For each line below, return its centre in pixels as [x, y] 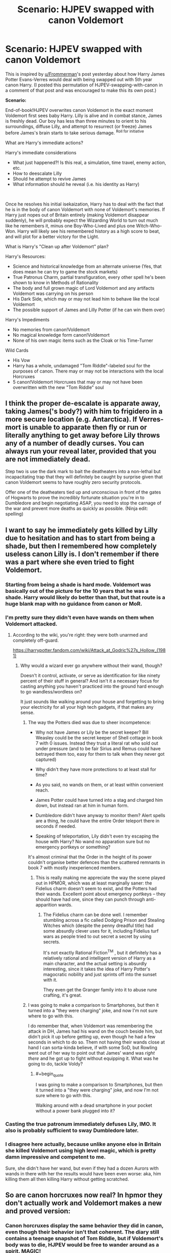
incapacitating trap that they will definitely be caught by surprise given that [84, 477]
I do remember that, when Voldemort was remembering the [90, 1026]
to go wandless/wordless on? [51, 692]
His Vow [21, 360]
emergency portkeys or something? [73, 847]
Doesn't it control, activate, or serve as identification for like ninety [90, 676]
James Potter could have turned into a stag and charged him [99, 800]
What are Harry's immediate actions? [44, 143]
